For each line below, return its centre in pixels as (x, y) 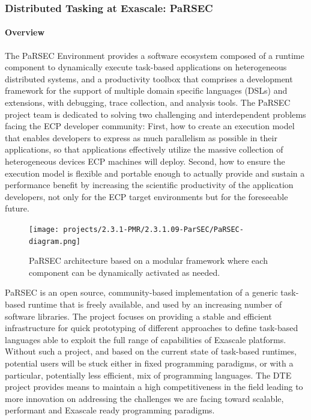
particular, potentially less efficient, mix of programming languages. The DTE (148, 375)
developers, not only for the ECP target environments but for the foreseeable (146, 196)
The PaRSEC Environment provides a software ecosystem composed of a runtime (155, 55)
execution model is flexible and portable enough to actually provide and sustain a (155, 173)
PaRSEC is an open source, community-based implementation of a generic (141, 292)
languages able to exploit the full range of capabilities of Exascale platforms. (146, 339)
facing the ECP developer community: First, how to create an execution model (150, 126)
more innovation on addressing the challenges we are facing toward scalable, (144, 398)
